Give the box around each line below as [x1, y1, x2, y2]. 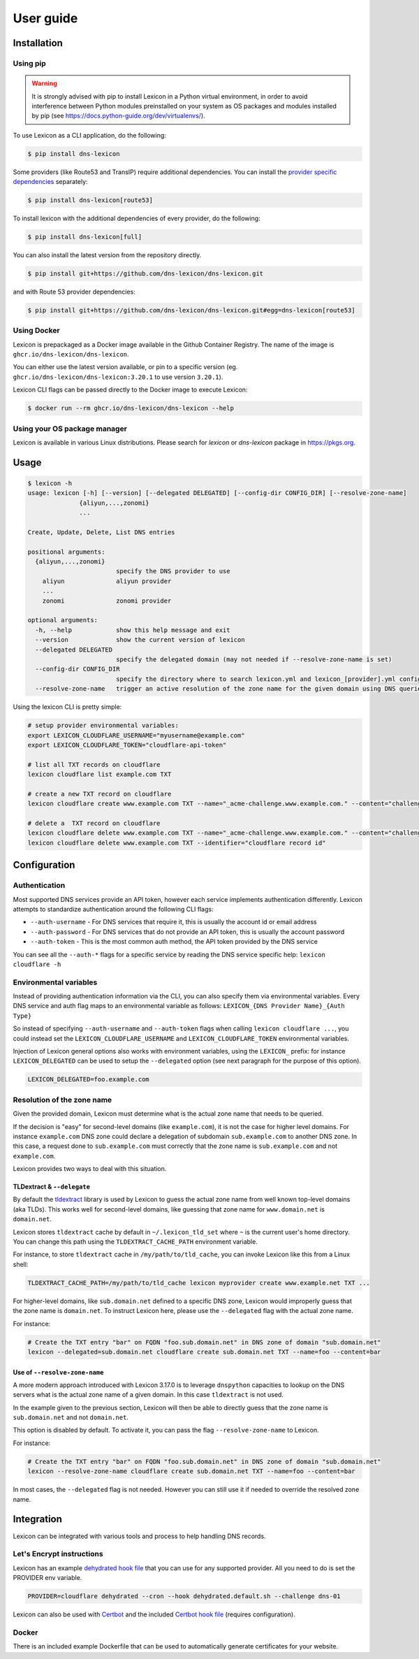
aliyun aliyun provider [42, 577, 172, 585]
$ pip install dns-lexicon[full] [27, 233, 142, 240]
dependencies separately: [13, 178, 88, 186]
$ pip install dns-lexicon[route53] [27, 196, 154, 204]
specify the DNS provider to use [115, 567, 230, 575]
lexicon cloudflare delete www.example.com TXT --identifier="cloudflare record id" [27, 839, 326, 847]
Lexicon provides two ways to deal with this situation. [13, 1165, 167, 1173]
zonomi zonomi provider [42, 596, 172, 605]
